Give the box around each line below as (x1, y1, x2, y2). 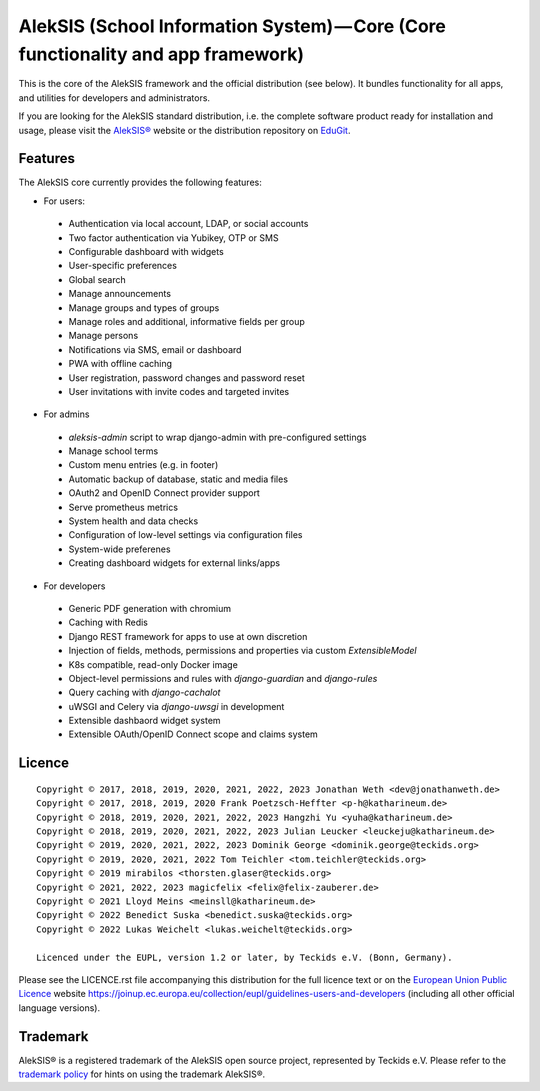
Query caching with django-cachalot (68, 686, 221, 699)
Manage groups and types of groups (68, 301, 220, 314)
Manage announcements (68, 288, 172, 300)
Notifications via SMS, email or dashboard (68, 343, 242, 355)
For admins (43, 408, 90, 420)
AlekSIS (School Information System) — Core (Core (18, 15, 447, 37)
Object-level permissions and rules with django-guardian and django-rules (68, 672, 378, 684)
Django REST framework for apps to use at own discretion (68, 630, 308, 642)
